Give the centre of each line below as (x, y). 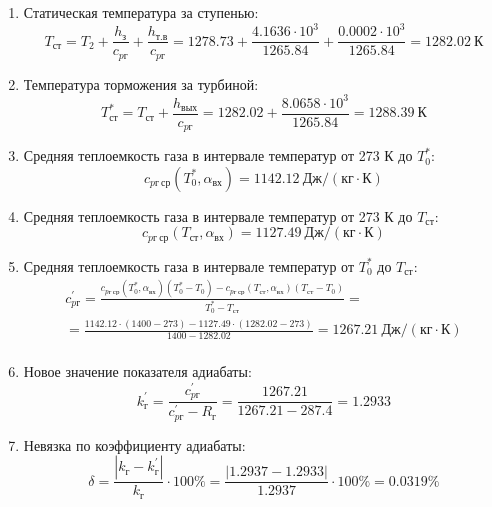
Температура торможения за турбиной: (141, 83)
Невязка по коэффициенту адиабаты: (134, 444)
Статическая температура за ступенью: (141, 12)
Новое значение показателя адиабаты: (137, 371)
